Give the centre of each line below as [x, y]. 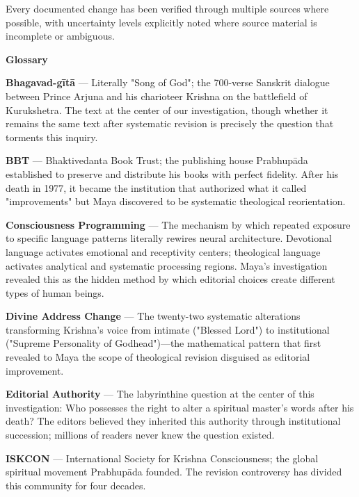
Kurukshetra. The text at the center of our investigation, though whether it [167, 109]
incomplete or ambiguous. [60, 36]
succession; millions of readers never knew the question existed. [140, 435]
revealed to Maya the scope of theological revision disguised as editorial [158, 357]
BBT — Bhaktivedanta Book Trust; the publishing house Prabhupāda [157, 160]
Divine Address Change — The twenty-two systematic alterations [153, 316]
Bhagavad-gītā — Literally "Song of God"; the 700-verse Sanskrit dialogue [168, 82]
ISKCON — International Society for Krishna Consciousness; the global [162, 458]
